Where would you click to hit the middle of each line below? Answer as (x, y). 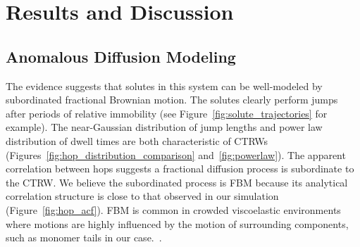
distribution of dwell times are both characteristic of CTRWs (137, 140)
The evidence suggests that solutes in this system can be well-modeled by (164, 85)
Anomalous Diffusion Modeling (121, 56)
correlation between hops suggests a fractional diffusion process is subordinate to (180, 169)
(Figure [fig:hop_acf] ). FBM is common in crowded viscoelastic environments (173, 209)
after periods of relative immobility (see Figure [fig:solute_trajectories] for (167, 113)
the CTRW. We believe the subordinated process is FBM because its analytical (177, 182)
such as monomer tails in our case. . (84, 237)
